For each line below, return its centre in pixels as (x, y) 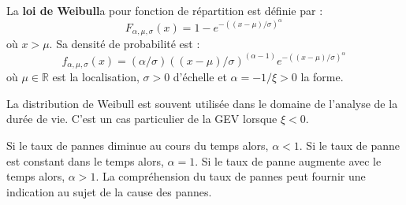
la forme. (322, 77)
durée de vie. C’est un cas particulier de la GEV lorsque (142, 119)
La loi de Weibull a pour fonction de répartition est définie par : (165, 10)
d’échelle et (200, 77)
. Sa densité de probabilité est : (125, 44)
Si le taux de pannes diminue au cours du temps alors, (138, 145)
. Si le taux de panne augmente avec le (288, 160)
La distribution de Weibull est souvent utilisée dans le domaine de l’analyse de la (202, 103)
